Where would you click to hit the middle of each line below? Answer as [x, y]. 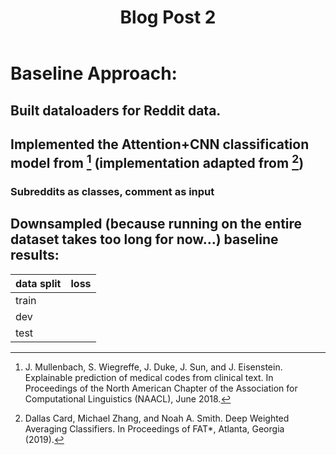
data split [38, 283]
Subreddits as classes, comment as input [112, 191]
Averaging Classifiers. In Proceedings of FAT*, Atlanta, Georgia [154, 428]
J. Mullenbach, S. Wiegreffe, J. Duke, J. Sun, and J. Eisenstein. [153, 367]
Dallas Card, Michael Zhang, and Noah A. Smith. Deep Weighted [157, 418]
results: [35, 255]
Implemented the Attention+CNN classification [160, 144]
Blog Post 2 [168, 17]
